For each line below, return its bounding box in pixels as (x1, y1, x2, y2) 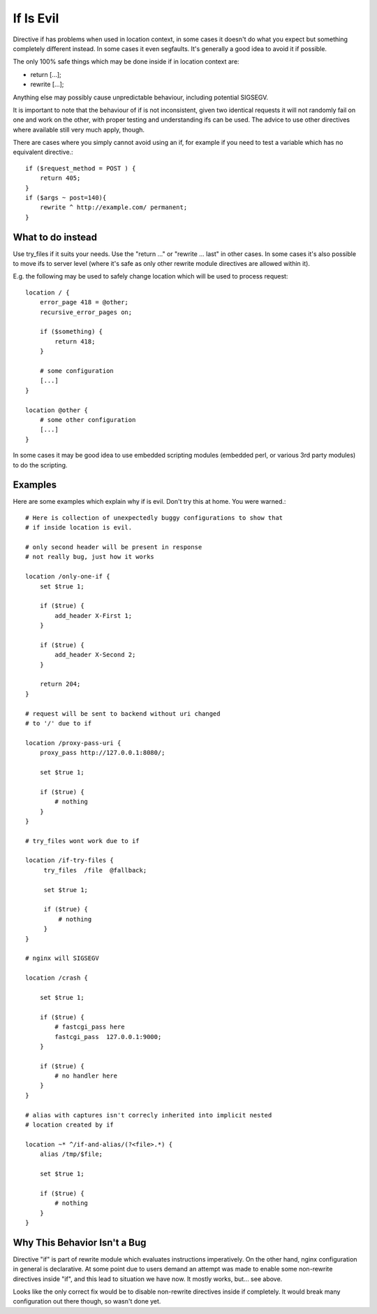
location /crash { (25, 974, 89, 982)
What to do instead (13, 231, 98, 243)
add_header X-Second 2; (54, 651, 136, 659)
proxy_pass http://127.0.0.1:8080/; (39, 749, 165, 757)
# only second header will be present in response (25, 543, 202, 551)
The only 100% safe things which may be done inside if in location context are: (13, 57, 240, 66)
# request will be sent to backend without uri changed (25, 709, 221, 717)
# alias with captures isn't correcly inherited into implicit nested (25, 1111, 272, 1119)
